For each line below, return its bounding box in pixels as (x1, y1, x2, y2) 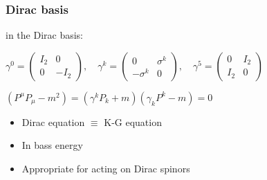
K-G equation (104, 114, 162, 129)
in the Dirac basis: (6, 28, 83, 42)
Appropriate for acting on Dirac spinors (21, 161, 190, 175)
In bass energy (21, 138, 83, 152)
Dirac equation (21, 114, 85, 129)
